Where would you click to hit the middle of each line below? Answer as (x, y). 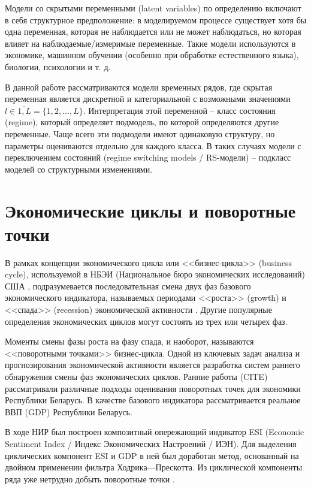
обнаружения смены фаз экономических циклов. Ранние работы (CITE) (136, 376)
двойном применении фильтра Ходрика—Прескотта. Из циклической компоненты (154, 467)
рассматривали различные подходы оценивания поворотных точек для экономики (153, 388)
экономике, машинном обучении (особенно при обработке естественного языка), (152, 55)
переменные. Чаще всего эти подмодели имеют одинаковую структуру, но (140, 133)
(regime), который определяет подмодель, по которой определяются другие (142, 122)
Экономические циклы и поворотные (150, 210)
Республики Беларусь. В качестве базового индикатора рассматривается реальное (153, 400)
